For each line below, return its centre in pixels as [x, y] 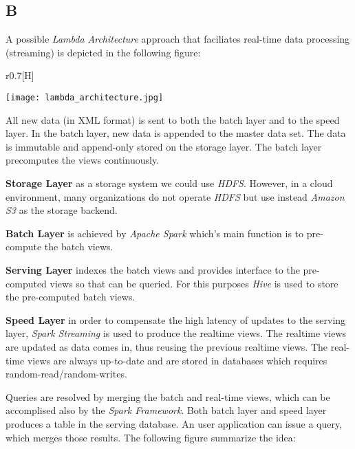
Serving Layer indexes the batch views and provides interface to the [153, 269]
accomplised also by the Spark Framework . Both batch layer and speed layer [166, 410]
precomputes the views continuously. [83, 160]
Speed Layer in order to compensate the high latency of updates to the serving [176, 319]
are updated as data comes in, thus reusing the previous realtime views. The [167, 346]
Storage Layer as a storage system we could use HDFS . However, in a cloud [169, 183]
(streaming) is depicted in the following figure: [103, 52]
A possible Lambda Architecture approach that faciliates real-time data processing [178, 39]
